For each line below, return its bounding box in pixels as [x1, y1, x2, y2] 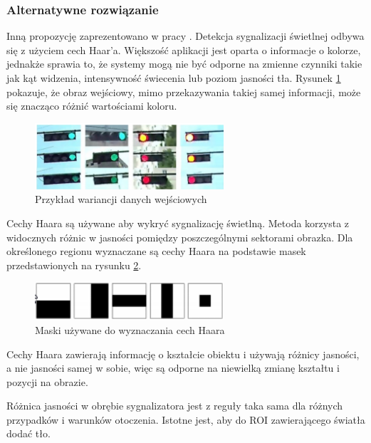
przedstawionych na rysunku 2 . [6, 257, 142, 272]
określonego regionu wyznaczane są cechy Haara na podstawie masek [6, 244, 306, 259]
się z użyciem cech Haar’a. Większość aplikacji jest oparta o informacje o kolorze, [6, 42, 361, 57]
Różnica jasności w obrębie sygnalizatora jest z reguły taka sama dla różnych [6, 398, 343, 413]
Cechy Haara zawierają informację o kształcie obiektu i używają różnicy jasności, [6, 346, 360, 361]
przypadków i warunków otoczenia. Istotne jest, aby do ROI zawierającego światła [6, 412, 365, 427]
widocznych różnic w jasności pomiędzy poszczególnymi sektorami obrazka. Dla [6, 229, 353, 244]
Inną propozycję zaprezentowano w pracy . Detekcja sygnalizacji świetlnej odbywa [6, 28, 365, 43]
